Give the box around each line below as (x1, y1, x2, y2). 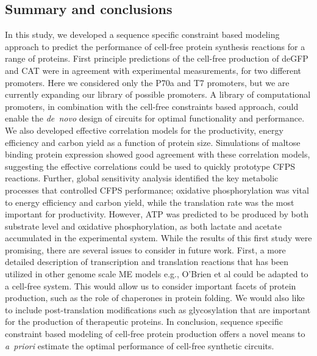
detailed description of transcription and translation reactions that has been (5, 255, 288, 268)
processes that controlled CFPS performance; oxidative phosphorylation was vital (5, 183, 309, 196)
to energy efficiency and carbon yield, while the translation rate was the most (5, 195, 294, 208)
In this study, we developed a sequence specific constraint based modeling (5, 28, 280, 41)
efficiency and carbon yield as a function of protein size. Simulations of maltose (5, 136, 301, 148)
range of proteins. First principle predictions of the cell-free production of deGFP (5, 52, 308, 65)
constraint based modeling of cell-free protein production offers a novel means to (5, 327, 305, 340)
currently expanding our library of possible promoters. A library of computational (5, 88, 311, 101)
